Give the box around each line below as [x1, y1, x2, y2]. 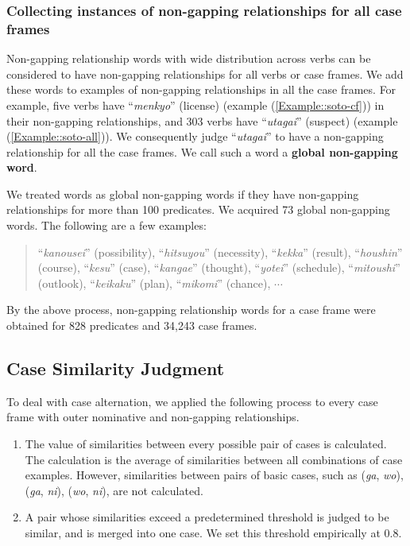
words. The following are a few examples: [6, 217, 207, 234]
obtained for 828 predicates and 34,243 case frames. [6, 317, 257, 334]
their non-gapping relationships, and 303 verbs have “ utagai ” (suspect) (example [6, 112, 398, 129]
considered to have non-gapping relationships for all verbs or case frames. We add [6, 65, 404, 82]
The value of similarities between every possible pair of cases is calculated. [25, 436, 387, 452]
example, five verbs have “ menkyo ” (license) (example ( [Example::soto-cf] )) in [6, 96, 385, 113]
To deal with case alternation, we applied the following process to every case [6, 393, 378, 409]
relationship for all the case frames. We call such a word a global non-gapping [6, 143, 398, 160]
